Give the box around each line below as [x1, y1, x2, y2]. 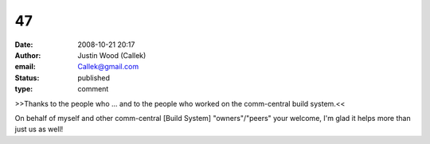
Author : [14, 50, 41, 60]
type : [14, 84, 33, 94]
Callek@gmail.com [77, 62, 139, 72]
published [77, 72, 111, 83]
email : [14, 62, 36, 72]
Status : [14, 72, 40, 83]
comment [77, 84, 109, 94]
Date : [14, 40, 33, 49]
